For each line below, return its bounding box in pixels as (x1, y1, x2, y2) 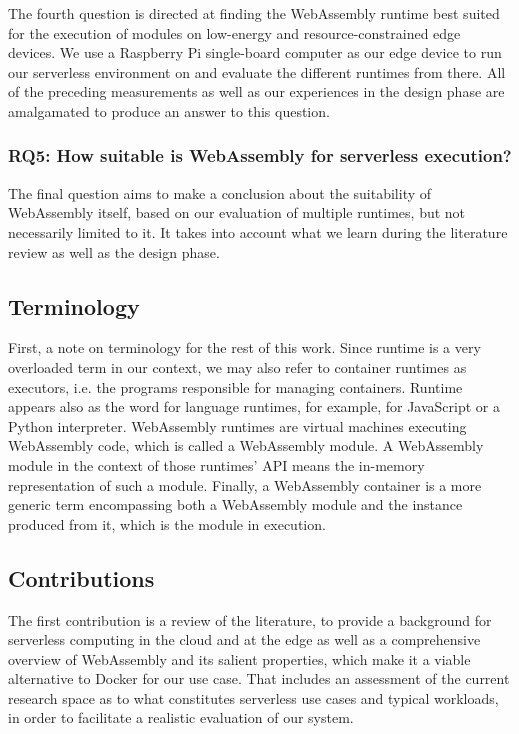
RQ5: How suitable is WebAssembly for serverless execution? (8, 143, 512, 168)
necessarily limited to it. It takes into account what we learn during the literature (8, 221, 508, 242)
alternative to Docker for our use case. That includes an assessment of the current (8, 668, 510, 689)
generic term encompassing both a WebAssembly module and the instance (8, 494, 463, 515)
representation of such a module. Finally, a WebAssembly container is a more (8, 474, 482, 495)
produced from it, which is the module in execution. (8, 513, 326, 534)
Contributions (8, 562, 155, 593)
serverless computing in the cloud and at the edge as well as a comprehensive (8, 629, 481, 650)
